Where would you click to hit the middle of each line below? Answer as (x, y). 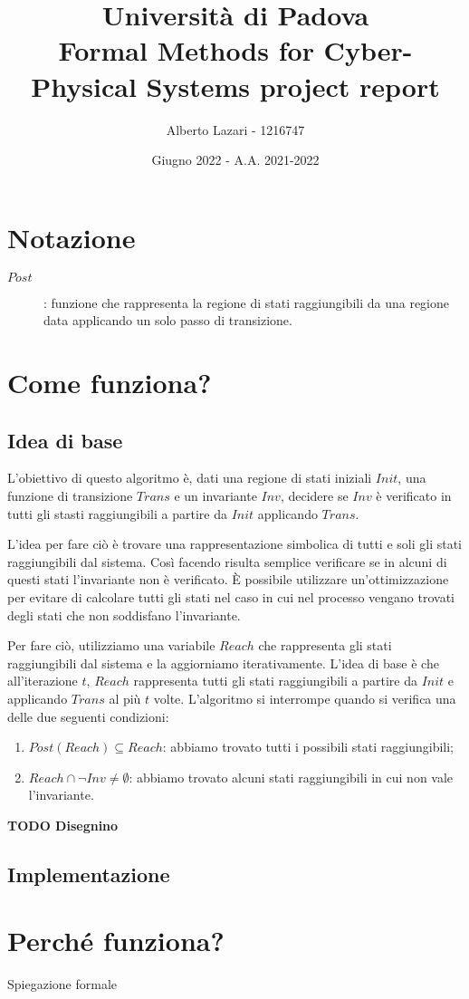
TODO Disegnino (63, 825)
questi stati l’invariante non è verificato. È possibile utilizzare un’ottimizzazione (228, 579)
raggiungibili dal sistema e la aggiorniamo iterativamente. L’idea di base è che (223, 663)
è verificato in (414, 495)
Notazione (72, 237)
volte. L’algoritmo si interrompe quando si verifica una (305, 698)
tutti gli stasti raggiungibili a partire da (117, 513)
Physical (84, 86)
